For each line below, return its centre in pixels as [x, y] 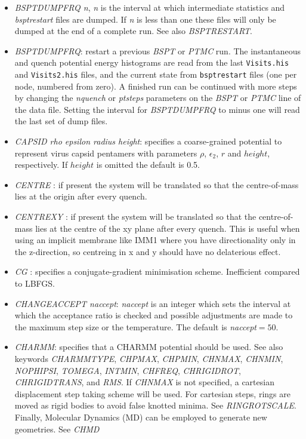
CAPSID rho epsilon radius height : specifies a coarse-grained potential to [148, 141]
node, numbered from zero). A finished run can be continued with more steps [156, 86]
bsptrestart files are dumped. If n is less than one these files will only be [145, 19]
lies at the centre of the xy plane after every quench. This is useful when [168, 228]
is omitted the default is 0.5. [148, 165]
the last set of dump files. [61, 121]
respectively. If [41, 165]
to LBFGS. [35, 283]
